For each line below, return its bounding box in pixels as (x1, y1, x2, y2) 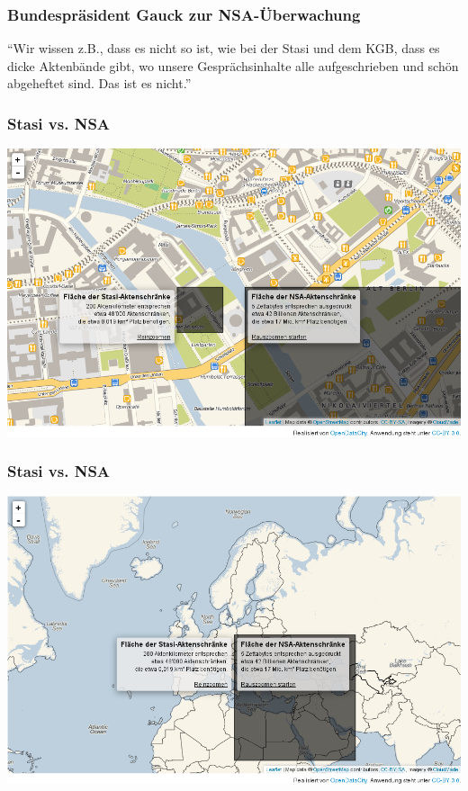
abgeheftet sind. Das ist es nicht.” (7, 74, 192, 93)
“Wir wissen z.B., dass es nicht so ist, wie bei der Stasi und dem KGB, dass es (7, 39, 440, 58)
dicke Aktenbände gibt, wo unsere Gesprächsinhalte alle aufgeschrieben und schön (7, 56, 459, 75)
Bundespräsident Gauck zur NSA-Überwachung (7, 3, 361, 25)
